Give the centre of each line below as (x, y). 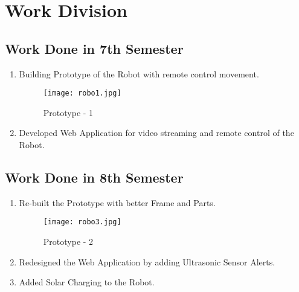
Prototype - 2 (68, 242)
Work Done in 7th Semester (94, 48)
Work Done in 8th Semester (94, 177)
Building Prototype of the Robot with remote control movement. (139, 73)
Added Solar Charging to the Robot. (87, 282)
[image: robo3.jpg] (82, 222)
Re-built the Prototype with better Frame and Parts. (117, 202)
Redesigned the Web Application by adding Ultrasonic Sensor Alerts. (147, 261)
